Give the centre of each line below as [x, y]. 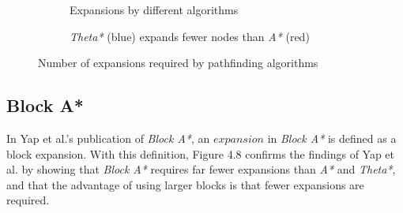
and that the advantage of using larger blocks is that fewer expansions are [185, 184]
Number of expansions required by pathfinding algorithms [178, 63]
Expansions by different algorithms [154, 9]
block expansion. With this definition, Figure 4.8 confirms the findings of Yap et [201, 153]
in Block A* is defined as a [332, 138]
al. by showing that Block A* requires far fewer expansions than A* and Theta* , [201, 169]
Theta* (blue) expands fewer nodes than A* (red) [190, 36]
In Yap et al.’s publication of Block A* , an [108, 138]
